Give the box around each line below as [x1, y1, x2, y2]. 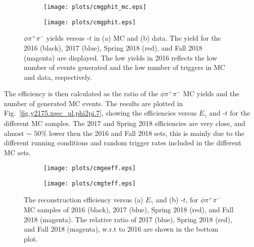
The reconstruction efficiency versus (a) [24, 194, 144, 204]
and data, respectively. [24, 71, 92, 82]
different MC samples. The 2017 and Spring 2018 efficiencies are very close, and [4, 118, 246, 128]
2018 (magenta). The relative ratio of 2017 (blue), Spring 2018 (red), [24, 214, 232, 224]
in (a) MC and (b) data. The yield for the [94, 33, 221, 43]
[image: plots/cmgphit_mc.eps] [44, 3, 147, 10]
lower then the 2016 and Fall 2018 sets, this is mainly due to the [49, 127, 245, 138]
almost [4, 127, 24, 138]
